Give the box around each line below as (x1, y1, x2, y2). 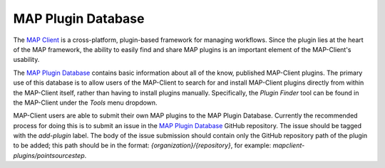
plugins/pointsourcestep (13, 151, 85, 159)
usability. (13, 56, 40, 64)
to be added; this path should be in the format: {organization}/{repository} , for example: (13, 141, 272, 149)
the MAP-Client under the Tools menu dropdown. (13, 98, 158, 107)
